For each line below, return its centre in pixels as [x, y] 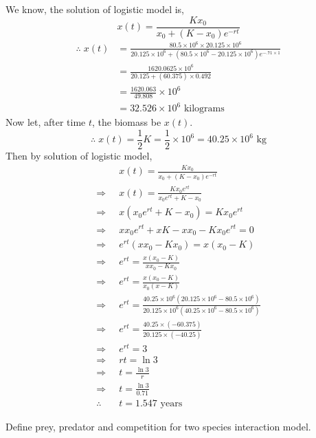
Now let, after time [46, 122]
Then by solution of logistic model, [79, 156]
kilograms [204, 109]
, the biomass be [127, 122]
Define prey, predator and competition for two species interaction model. [158, 426]
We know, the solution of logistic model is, [95, 9]
